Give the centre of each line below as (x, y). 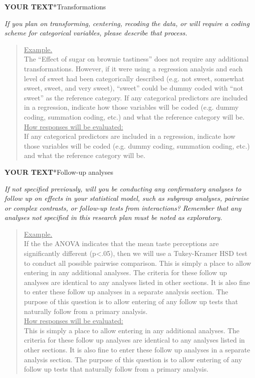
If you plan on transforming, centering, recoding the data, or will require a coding (127, 23)
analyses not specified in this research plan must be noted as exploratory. (113, 217)
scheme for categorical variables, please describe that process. (96, 33)
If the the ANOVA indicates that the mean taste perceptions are (121, 243)
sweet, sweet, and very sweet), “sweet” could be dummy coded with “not (133, 88)
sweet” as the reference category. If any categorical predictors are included (136, 97)
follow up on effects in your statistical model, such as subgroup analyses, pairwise (127, 198)
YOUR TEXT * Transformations (55, 6)
